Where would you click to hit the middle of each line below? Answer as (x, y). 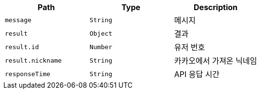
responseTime (28, 74)
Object (101, 33)
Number (101, 47)
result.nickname (33, 60)
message (18, 20)
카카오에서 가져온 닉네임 (215, 61)
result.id (22, 47)
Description (216, 7)
